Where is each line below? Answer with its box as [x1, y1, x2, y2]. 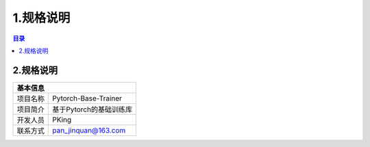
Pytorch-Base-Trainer [52, 93, 123, 103]
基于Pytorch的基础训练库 [52, 105, 133, 114]
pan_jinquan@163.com [52, 125, 126, 135]
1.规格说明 [12, 10, 71, 25]
